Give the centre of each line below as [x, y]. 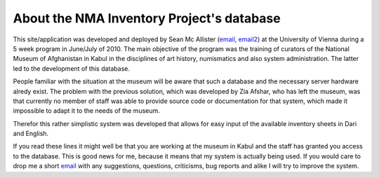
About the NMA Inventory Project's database [147, 18]
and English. [31, 134]
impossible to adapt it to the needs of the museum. [87, 111]
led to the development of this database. [71, 68]
